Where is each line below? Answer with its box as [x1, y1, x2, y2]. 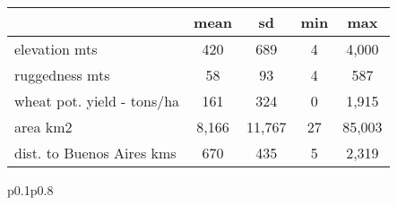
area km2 [14, 116, 73, 137]
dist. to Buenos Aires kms [14, 142, 177, 163]
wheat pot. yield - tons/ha [14, 90, 180, 111]
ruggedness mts [14, 64, 110, 85]
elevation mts [14, 38, 98, 59]
